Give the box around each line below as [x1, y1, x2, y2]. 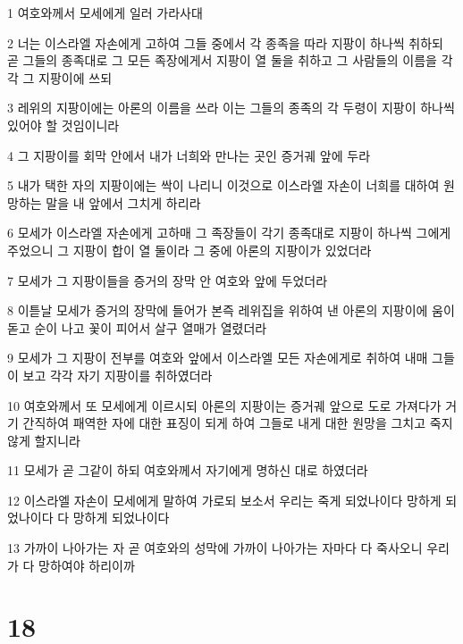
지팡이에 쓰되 [38, 68, 113, 87]
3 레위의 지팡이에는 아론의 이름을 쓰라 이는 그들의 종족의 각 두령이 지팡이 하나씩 [7, 98, 455, 117]
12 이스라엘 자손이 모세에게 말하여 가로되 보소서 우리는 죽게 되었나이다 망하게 [7, 490, 442, 509]
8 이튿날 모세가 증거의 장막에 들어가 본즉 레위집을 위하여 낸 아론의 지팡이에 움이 [7, 301, 455, 320]
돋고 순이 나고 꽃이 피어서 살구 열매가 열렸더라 [7, 318, 267, 337]
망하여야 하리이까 [38, 556, 135, 574]
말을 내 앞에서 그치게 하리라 [46, 193, 201, 212]
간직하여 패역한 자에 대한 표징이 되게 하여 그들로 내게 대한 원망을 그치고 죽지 [22, 414, 453, 432]
